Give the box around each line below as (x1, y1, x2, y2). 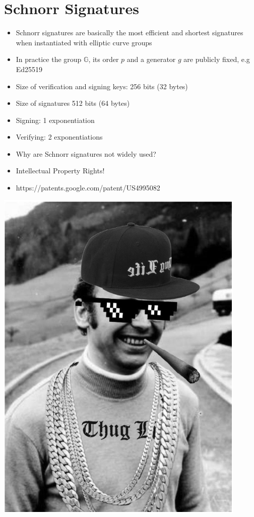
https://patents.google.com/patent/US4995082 (16, 182, 160, 193)
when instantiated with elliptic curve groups (16, 37, 152, 47)
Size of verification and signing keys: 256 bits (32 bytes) (16, 81, 188, 91)
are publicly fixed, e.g (183, 54, 250, 64)
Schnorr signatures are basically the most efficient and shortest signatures (16, 27, 243, 38)
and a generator (126, 54, 176, 64)
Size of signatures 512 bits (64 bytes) (16, 98, 130, 108)
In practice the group (16, 54, 82, 64)
